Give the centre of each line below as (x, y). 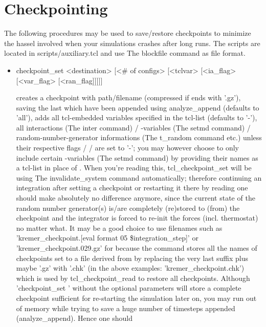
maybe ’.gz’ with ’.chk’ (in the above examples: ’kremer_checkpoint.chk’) (130, 268)
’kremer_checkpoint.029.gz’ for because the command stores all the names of (137, 248)
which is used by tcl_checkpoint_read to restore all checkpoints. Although (133, 278)
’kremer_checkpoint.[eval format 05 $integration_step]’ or (107, 238)
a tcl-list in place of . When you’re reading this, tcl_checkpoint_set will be (134, 168)
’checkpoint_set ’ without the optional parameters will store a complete (129, 288)
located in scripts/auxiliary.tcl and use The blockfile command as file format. (125, 53)
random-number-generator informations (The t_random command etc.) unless (139, 137)
